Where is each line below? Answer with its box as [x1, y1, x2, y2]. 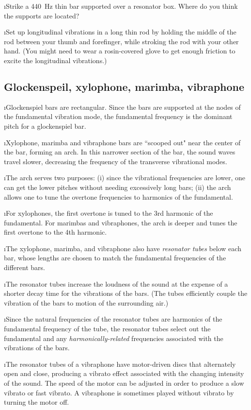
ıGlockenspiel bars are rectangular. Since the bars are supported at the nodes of [4, 102, 241, 112]
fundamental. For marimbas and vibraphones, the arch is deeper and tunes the [4, 217, 237, 227]
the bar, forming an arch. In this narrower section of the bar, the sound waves [4, 147, 235, 157]
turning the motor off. [4, 397, 69, 407]
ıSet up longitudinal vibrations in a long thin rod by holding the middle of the [4, 27, 236, 37]
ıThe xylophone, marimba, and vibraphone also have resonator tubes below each [4, 243, 241, 253]
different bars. [4, 262, 45, 273]
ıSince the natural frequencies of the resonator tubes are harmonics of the [4, 314, 222, 324]
